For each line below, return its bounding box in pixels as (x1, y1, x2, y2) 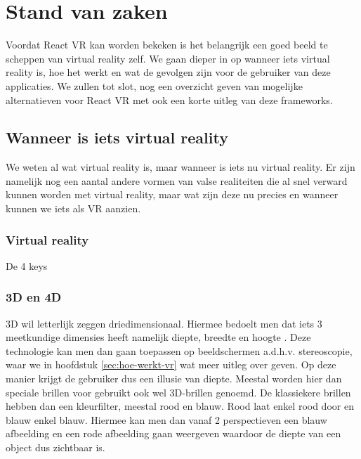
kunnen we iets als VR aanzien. (6, 201, 141, 216)
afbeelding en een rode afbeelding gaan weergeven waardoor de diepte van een (6, 426, 341, 441)
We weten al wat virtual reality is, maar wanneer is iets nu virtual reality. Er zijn (6, 160, 355, 174)
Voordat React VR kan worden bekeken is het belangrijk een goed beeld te (6, 37, 328, 52)
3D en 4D (6, 288, 62, 306)
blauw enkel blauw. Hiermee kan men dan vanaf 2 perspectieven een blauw (6, 412, 327, 427)
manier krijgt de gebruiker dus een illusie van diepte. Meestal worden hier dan (6, 371, 342, 386)
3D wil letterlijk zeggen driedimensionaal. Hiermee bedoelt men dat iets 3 (6, 316, 322, 330)
